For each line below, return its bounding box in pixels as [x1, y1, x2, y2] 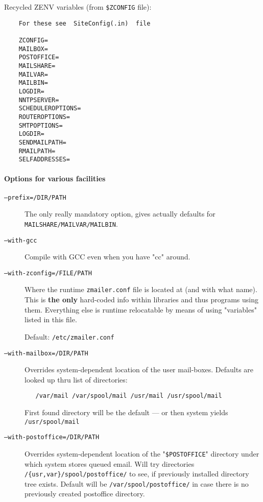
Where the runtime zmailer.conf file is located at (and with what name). [25, 284, 257, 295]
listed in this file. [25, 314, 77, 325]
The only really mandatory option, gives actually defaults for [25, 208, 216, 219]
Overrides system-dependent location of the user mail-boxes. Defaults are [25, 364, 254, 375]
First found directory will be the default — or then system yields [25, 407, 228, 418]
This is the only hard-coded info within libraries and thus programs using [25, 294, 259, 305]
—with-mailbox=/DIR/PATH [4, 349, 88, 357]
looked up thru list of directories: [25, 374, 128, 385]
